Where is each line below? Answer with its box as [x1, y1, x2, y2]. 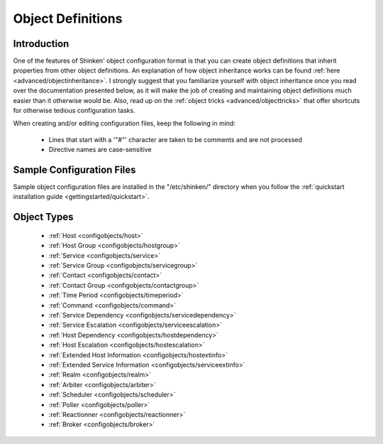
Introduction [13, 38, 70, 50]
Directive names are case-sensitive [48, 146, 152, 154]
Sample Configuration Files [13, 164, 136, 175]
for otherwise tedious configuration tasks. [13, 107, 135, 115]
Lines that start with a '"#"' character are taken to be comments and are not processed [48, 135, 303, 144]
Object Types [13, 211, 74, 223]
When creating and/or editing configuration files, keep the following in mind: [13, 119, 235, 128]
